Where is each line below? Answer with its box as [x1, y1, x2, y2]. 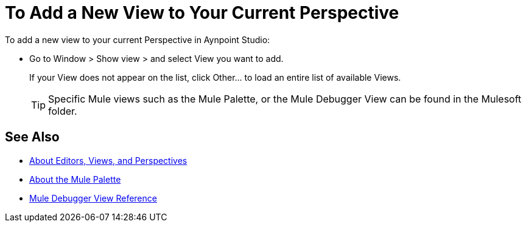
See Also [5, 129, 60, 145]
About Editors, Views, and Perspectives [29, 155, 188, 166]
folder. [48, 104, 77, 117]
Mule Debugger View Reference [29, 192, 157, 203]
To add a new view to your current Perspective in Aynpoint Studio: [5, 34, 270, 45]
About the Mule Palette [29, 174, 121, 185]
